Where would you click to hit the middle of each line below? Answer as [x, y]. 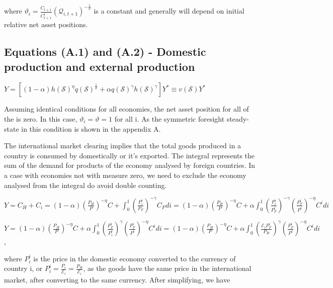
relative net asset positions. [46, 24]
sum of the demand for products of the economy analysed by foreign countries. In [130, 165]
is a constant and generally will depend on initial [169, 11]
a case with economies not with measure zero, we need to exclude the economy [125, 175]
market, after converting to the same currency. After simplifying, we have [117, 279]
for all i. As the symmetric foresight [170, 119]
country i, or [23, 268]
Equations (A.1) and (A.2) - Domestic [105, 52]
